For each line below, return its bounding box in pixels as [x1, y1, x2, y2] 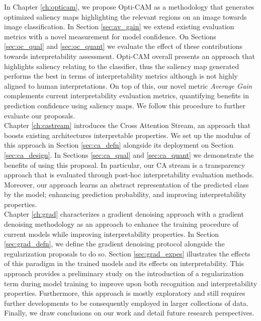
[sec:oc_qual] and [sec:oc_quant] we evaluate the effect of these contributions [4, 41, 242, 51]
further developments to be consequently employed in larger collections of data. [4, 297, 248, 308]
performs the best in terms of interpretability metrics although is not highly [4, 71, 238, 81]
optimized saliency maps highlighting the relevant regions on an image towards [4, 11, 247, 22]
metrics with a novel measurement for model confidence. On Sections [4, 31, 216, 41]
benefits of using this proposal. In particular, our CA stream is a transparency [4, 159, 245, 170]
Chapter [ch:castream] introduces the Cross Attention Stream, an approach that [4, 120, 251, 131]
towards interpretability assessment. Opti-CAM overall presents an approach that [4, 50, 255, 61]
